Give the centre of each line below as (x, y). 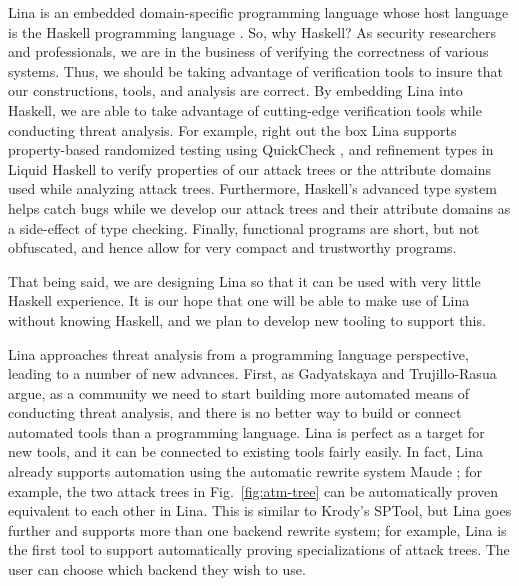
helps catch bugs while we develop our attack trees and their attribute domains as (259, 207)
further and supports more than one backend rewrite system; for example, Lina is (257, 529)
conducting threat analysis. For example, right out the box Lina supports (232, 129)
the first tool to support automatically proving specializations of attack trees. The (259, 549)
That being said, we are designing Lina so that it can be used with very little (244, 280)
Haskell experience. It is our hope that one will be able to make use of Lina (239, 300)
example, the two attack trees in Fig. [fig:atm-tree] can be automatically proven (253, 490)
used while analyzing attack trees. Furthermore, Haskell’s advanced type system (252, 188)
